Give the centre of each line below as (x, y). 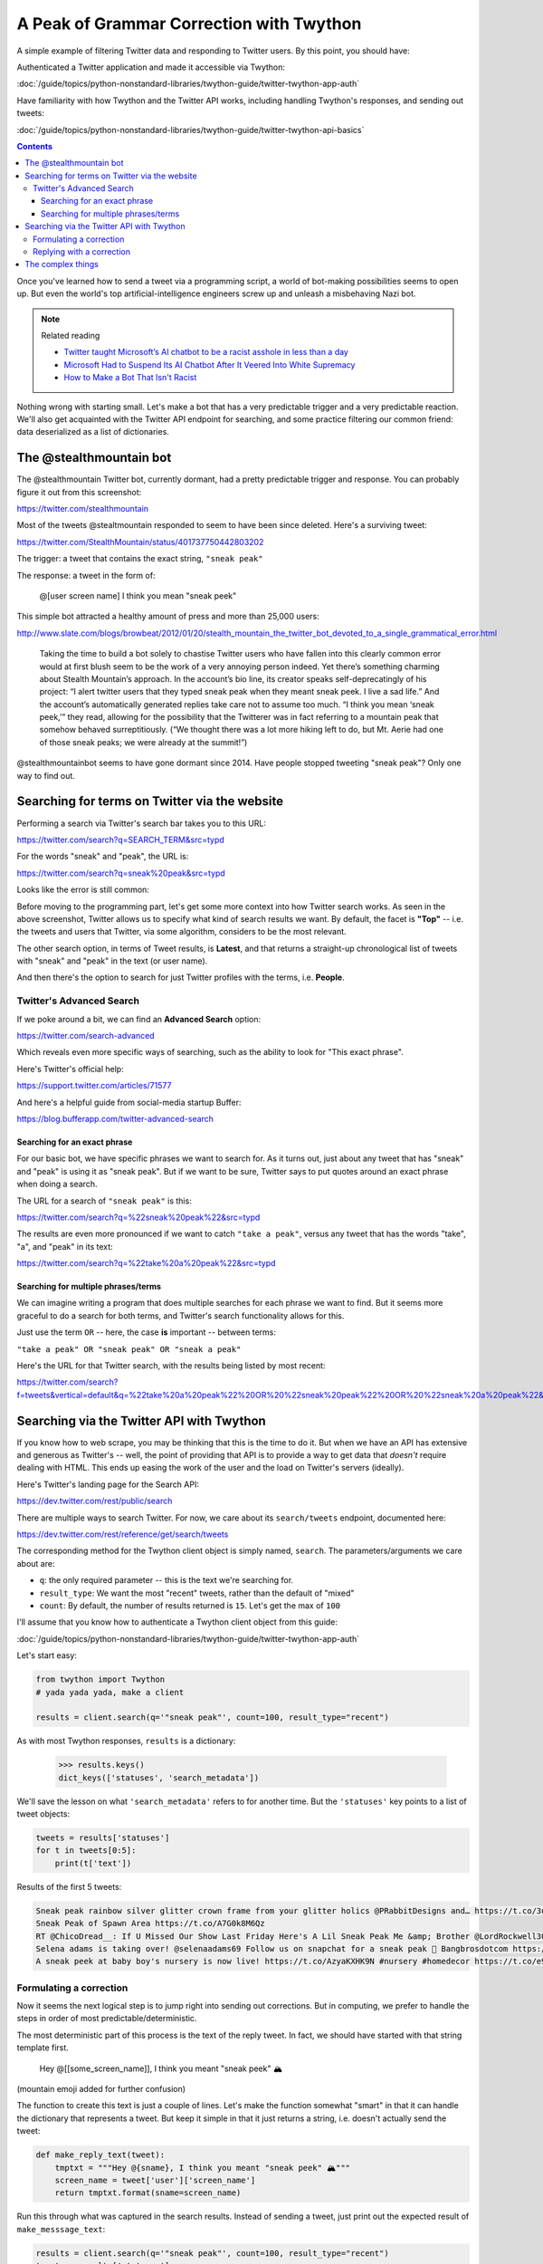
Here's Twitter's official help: (70, 1069)
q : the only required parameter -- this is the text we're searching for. (167, 1580)
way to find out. (46, 775)
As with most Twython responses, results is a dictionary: (126, 1741)
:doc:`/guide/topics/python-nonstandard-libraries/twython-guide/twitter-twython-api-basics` (191, 130)
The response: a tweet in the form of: (86, 575)
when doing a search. (57, 1184)
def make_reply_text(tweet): (100, 2155)
